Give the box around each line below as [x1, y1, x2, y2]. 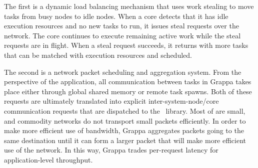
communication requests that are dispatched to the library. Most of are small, [4, 105, 245, 116]
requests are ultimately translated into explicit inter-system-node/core [4, 96, 219, 106]
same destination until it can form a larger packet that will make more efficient [4, 135, 246, 145]
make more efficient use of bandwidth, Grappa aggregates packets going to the [4, 125, 244, 136]
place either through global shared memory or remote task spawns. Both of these [4, 86, 252, 96]
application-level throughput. [4, 154, 93, 165]
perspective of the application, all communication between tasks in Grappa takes [4, 76, 251, 87]
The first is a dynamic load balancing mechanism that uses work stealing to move [4, 1, 254, 11]
